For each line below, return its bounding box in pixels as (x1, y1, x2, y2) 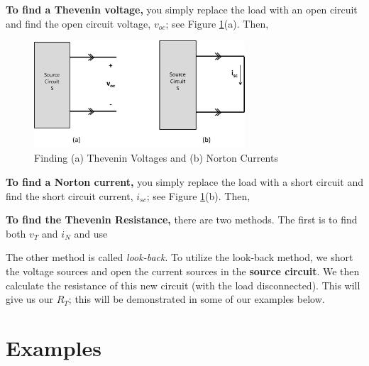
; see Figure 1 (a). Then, (165, 16, 269, 30)
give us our (6, 292, 54, 306)
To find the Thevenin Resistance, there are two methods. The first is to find (6, 212, 358, 227)
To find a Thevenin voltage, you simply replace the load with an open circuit (6, 2, 358, 16)
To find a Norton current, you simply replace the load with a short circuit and (6, 174, 363, 189)
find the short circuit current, (6, 188, 133, 203)
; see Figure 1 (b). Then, (146, 188, 250, 203)
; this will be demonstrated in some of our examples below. (68, 292, 325, 306)
